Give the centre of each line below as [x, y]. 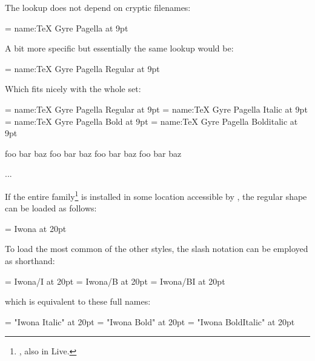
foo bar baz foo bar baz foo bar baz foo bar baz [93, 153]
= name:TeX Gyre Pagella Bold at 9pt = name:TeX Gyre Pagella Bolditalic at [151, 121]
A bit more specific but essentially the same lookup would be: [119, 48]
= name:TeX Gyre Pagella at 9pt [67, 28]
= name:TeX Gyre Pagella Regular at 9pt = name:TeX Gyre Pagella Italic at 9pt [156, 109]
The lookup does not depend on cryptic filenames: [98, 7]
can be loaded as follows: [51, 208]
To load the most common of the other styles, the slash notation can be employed [157, 249]
